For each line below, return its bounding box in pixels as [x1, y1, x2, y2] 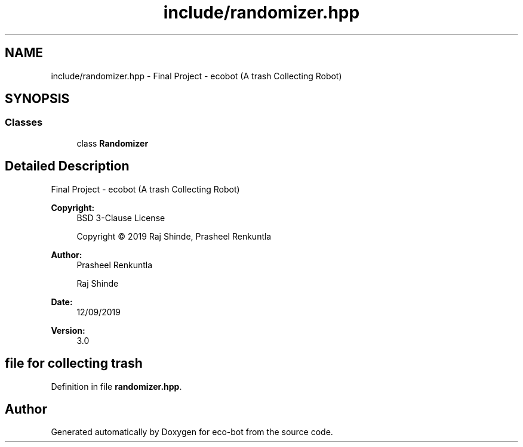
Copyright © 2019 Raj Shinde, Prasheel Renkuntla [76, 231, 272, 241]
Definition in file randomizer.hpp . [51, 381, 182, 392]
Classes [5, 116, 43, 129]
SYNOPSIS [5, 91, 70, 107]
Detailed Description [5, 159, 130, 174]
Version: [51, 325, 85, 336]
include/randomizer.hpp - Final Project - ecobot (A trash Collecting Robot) [51, 70, 342, 81]
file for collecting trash [5, 356, 143, 371]
